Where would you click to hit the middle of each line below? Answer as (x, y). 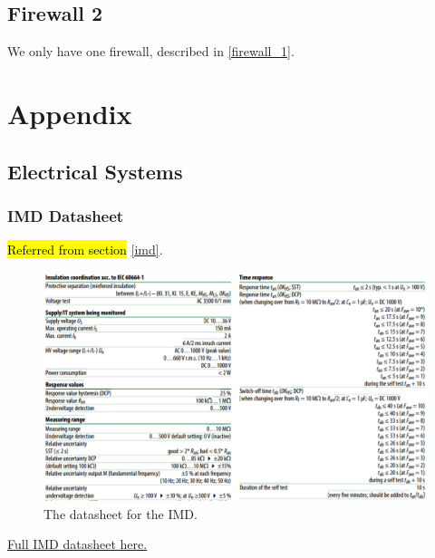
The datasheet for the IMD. (121, 513)
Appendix (70, 113)
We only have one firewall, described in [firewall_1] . (151, 51)
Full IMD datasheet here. (77, 544)
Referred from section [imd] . (85, 250)
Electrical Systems (95, 171)
